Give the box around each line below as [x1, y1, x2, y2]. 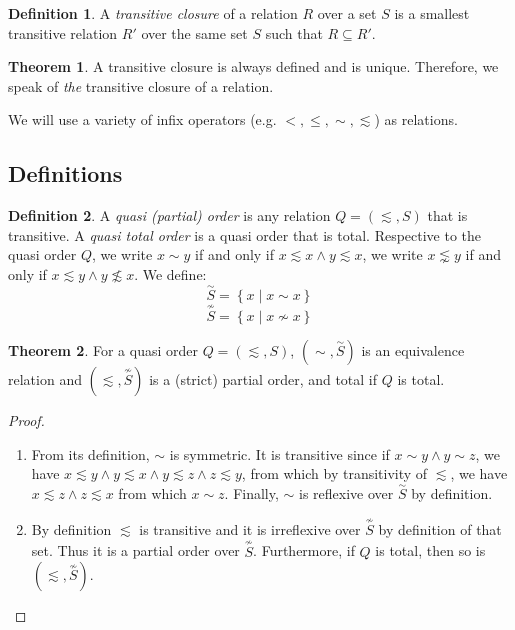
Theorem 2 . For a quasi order [8, 339, 198, 360]
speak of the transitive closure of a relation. [8, 75, 274, 96]
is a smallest [394, 3, 470, 23]
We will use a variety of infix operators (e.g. [8, 109, 277, 130]
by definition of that [378, 518, 502, 539]
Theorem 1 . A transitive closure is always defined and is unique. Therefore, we [8, 56, 499, 77]
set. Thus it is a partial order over [31, 540, 240, 561]
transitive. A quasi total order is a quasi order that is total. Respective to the [8, 224, 482, 245]
